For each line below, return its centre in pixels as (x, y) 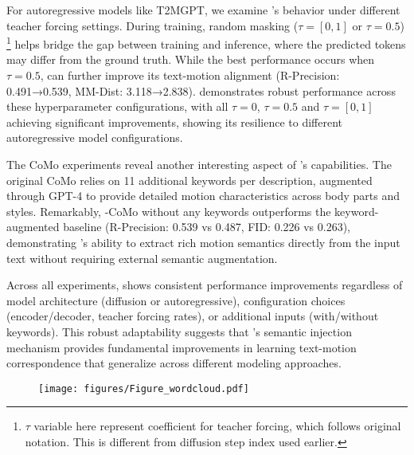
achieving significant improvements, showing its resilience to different (175, 122)
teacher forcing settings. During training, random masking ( (152, 25)
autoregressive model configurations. (95, 137)
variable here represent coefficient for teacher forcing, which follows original (217, 426)
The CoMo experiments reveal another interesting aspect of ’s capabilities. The (199, 164)
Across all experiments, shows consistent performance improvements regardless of (205, 285)
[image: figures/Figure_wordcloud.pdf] (144, 388)
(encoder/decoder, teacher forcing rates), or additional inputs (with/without (193, 316)
